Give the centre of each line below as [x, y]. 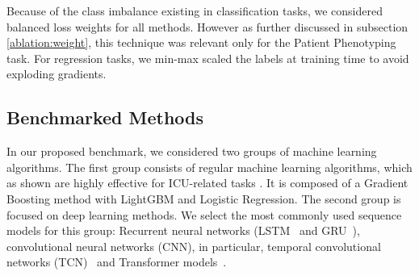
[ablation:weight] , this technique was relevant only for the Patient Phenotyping [201, 42]
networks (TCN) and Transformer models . [117, 262]
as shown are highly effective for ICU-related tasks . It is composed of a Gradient [207, 183]
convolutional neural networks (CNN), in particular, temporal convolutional [194, 246]
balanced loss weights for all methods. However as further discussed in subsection [207, 26]
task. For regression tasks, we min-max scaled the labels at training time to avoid [208, 58]
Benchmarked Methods [105, 117]
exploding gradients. [57, 74]
